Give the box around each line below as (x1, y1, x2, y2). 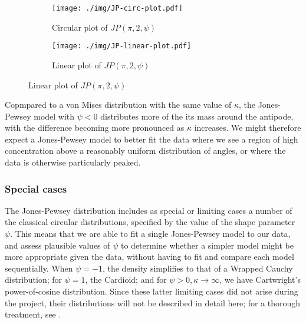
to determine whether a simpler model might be (121, 239, 294, 251)
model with (34, 110, 75, 122)
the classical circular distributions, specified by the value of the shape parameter (5, 216, 295, 228)
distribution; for (5, 273, 62, 286)
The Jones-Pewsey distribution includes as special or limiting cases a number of (5, 204, 292, 216)
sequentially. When (5, 262, 73, 274)
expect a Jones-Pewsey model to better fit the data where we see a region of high (5, 133, 298, 145)
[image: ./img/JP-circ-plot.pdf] (52, 4, 183, 12)
